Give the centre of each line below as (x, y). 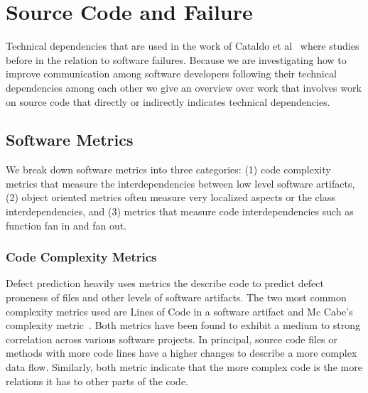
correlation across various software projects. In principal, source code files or (172, 339)
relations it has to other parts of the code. (97, 381)
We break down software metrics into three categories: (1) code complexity (168, 169)
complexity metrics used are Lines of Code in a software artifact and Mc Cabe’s (179, 311)
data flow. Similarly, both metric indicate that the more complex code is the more (184, 367)
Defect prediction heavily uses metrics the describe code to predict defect (165, 283)
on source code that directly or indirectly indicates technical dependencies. (168, 101)
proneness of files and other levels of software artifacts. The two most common (176, 297)
